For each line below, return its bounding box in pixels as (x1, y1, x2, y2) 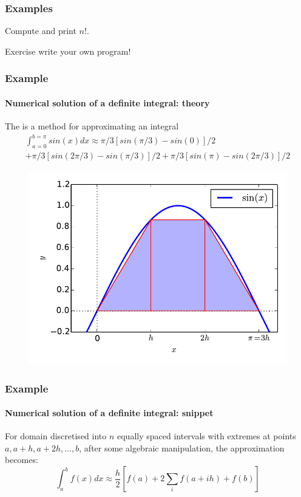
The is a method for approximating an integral (5, 120, 179, 132)
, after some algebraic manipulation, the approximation (79, 441, 285, 454)
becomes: (5, 453, 38, 466)
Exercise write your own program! (5, 44, 131, 57)
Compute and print (5, 24, 76, 37)
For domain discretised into (5, 430, 107, 442)
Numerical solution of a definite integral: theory (5, 96, 210, 109)
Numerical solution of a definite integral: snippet (5, 406, 214, 419)
